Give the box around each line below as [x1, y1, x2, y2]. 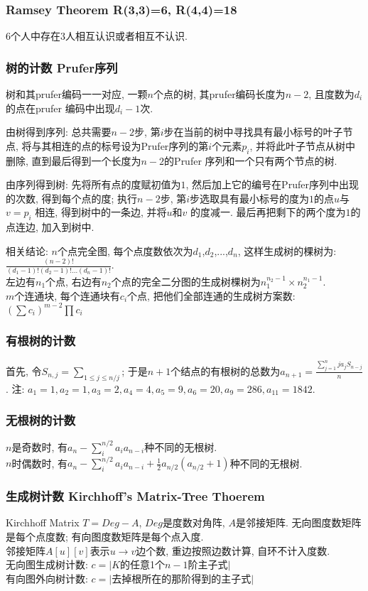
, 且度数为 [308, 87, 355, 102]
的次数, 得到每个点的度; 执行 [6, 190, 138, 205]
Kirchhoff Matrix [6, 515, 80, 530]
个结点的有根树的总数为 [171, 363, 281, 378]
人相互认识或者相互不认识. [65, 28, 188, 43]
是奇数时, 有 [11, 439, 67, 454]
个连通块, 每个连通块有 [14, 288, 120, 303]
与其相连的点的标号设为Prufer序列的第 [31, 138, 209, 153]
